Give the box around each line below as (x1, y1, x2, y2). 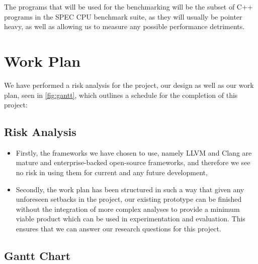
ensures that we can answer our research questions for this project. (16, 223, 221, 234)
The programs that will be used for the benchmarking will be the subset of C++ (4, 2, 253, 12)
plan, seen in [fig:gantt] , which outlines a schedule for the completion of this (4, 89, 238, 100)
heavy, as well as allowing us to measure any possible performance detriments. (4, 21, 245, 32)
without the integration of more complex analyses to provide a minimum (16, 203, 240, 214)
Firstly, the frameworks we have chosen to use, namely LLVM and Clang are (16, 147, 252, 158)
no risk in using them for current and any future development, (16, 167, 208, 178)
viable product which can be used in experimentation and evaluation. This (16, 213, 245, 224)
